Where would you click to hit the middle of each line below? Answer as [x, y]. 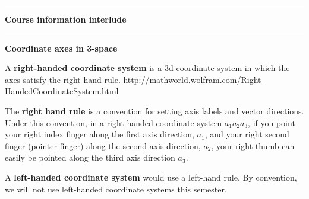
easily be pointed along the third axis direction [90, 157]
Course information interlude [66, 19]
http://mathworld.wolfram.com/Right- [194, 79]
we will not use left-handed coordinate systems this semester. [116, 189]
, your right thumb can [253, 145]
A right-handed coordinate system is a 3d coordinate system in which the [147, 68]
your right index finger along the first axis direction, [100, 134]
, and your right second [247, 134]
